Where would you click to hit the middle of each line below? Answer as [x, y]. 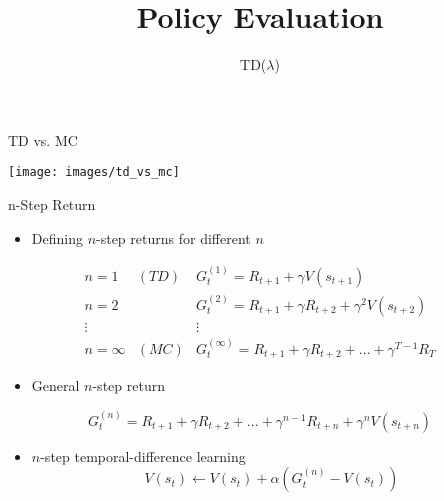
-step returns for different [173, 237]
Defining [57, 237]
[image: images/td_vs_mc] [94, 172]
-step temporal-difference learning [143, 455]
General [55, 385]
